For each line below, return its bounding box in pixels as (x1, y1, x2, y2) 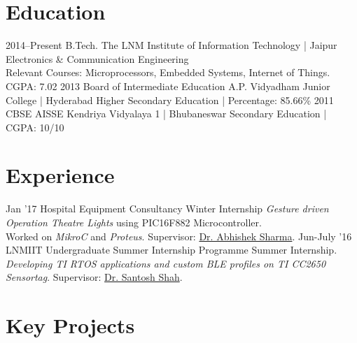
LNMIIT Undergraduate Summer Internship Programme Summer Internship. (6, 242, 337, 257)
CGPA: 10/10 (6, 119, 64, 134)
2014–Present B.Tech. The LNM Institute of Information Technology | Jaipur (6, 38, 337, 52)
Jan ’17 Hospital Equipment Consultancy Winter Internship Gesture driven (6, 201, 329, 216)
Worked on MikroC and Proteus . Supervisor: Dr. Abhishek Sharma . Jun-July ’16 (6, 228, 352, 243)
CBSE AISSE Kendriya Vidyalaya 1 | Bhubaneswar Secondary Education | (6, 106, 327, 121)
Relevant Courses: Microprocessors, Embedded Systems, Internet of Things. (6, 65, 330, 80)
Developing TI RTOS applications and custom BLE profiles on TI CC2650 (6, 256, 326, 270)
